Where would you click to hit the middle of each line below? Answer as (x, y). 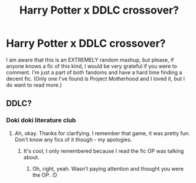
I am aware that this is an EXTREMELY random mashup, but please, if (90, 60)
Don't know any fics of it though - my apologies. (73, 139)
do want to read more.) (34, 85)
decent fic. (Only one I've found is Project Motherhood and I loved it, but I (95, 79)
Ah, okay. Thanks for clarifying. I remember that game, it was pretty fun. (102, 133)
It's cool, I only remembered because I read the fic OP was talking (104, 151)
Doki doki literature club (41, 120)
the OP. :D (45, 175)
